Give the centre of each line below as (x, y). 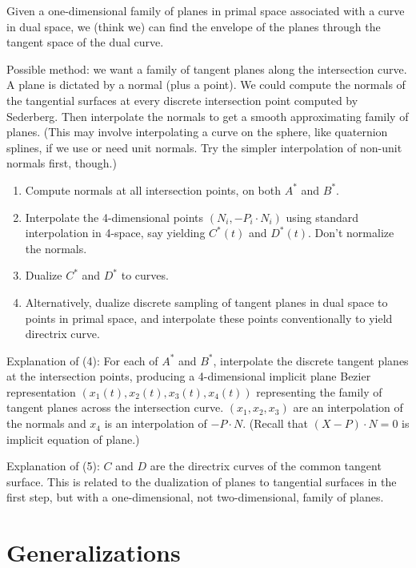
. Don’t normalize (351, 233)
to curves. (145, 275)
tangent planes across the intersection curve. (115, 407)
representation (41, 391)
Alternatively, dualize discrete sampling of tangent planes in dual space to (206, 302)
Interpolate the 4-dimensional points (114, 217)
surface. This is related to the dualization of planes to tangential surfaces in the (202, 481)
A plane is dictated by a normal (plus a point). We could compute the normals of (206, 85)
